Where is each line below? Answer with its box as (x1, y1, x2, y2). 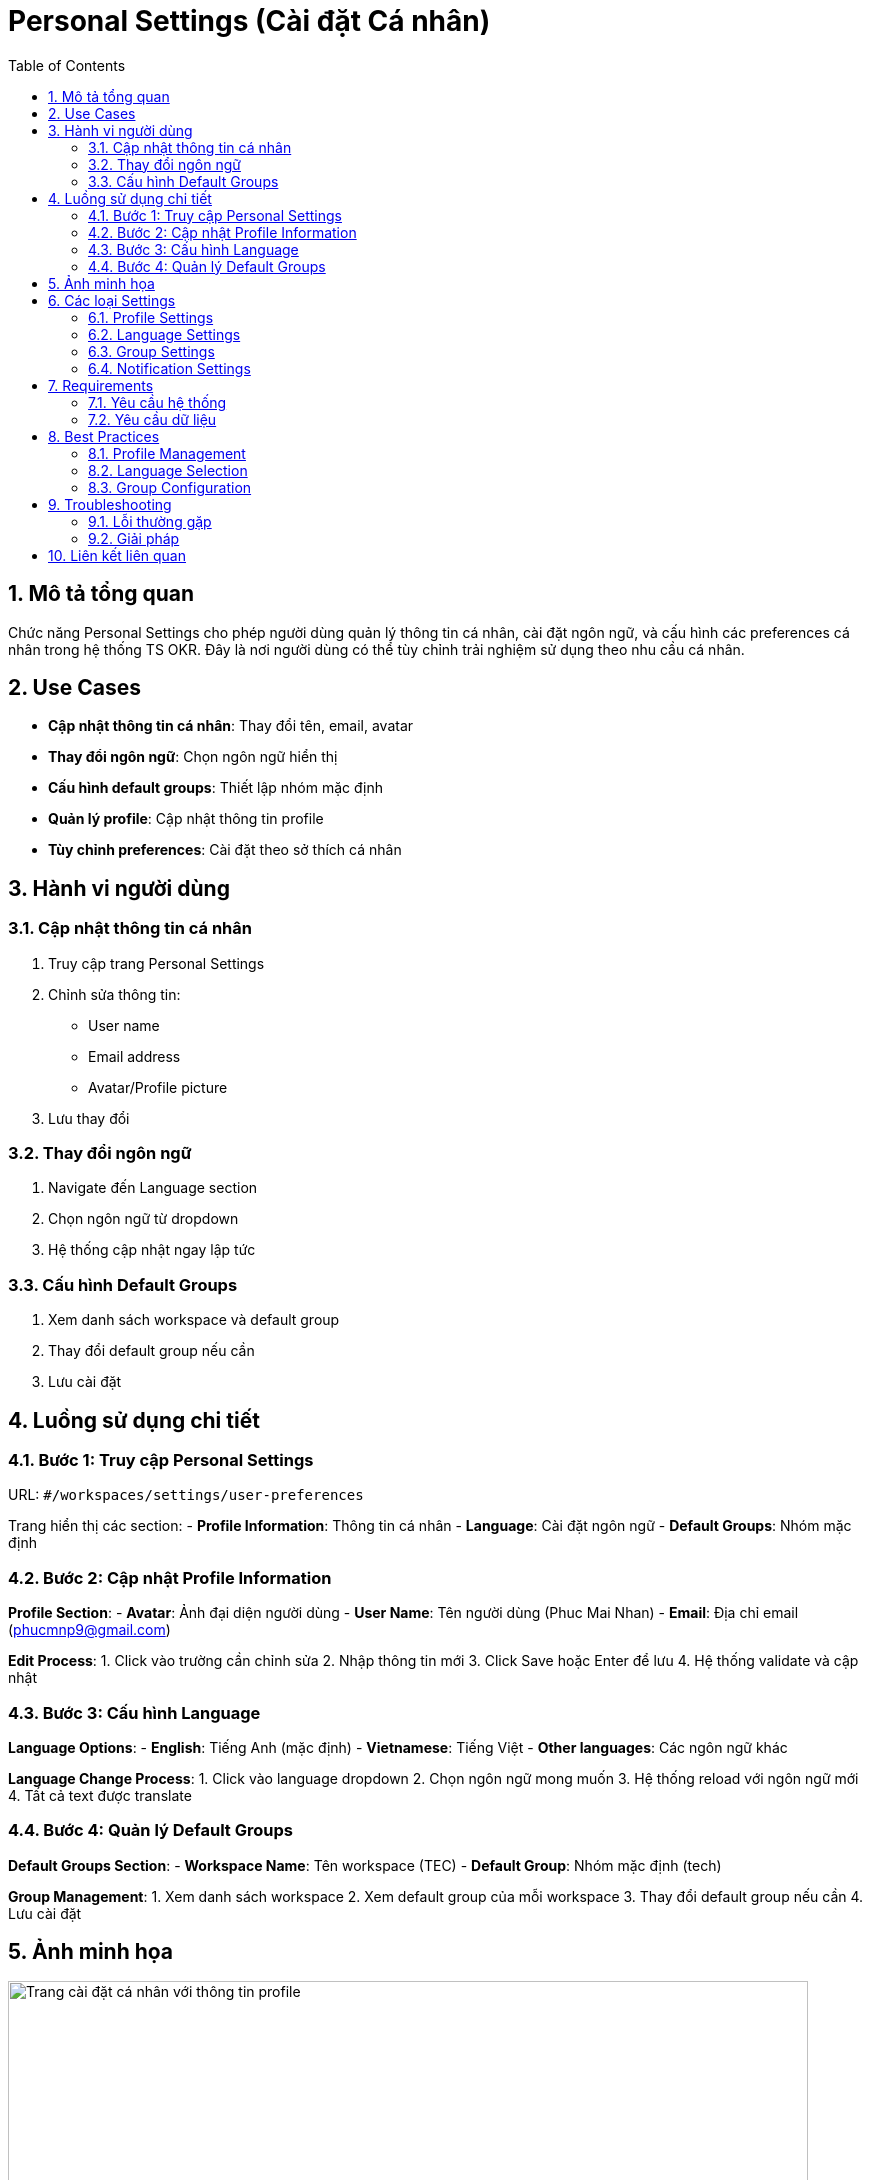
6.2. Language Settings (88, 325, 241, 343)
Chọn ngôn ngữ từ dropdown (48, 1210, 239, 1228)
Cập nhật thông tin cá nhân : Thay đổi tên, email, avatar (48, 717, 414, 735)
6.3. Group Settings (88, 342, 215, 360)
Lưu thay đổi (48, 1109, 130, 1127)
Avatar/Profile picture (88, 1078, 228, 1096)
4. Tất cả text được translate (8, 1786, 192, 1804)
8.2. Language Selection (88, 461, 248, 479)
